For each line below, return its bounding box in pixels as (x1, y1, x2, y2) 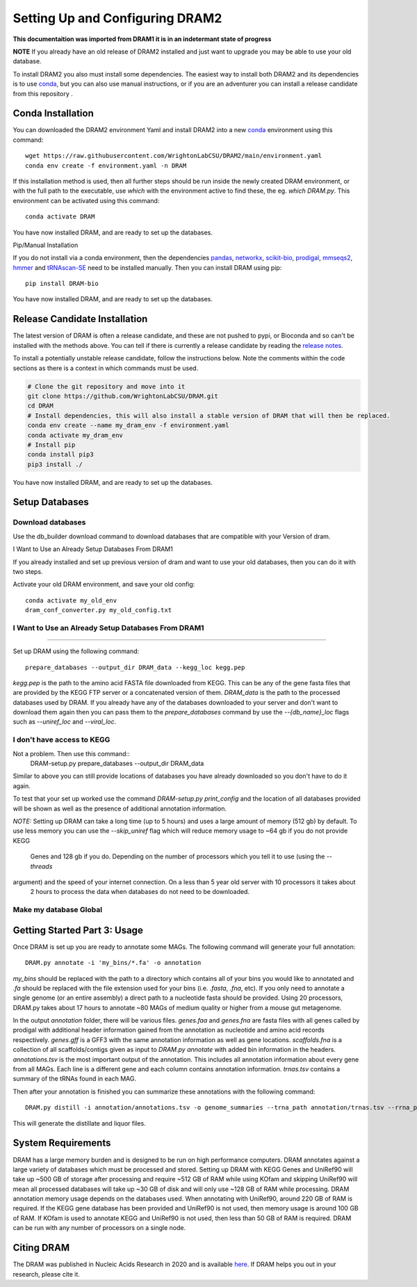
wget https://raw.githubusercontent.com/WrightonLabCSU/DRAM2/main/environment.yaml (25, 152, 322, 160)
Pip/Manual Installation (13, 241, 79, 249)
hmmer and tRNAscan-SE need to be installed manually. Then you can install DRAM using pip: (13, 263, 282, 271)
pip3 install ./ (27, 460, 83, 468)
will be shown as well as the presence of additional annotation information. (13, 804, 227, 813)
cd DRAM (27, 402, 54, 410)
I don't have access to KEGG (13, 735, 111, 744)
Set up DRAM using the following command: (13, 647, 140, 655)
